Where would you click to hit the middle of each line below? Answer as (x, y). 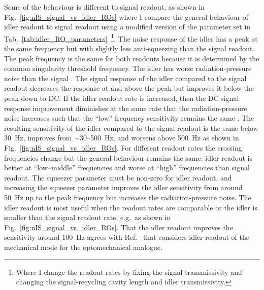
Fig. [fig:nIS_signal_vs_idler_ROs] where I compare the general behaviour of (126, 16)
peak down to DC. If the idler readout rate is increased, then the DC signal (122, 98)
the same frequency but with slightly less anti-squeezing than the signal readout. (129, 48)
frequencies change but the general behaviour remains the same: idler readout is (128, 157)
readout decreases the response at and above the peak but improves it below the (129, 88)
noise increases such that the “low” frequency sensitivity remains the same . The (129, 118)
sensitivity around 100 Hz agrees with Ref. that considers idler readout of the (127, 237)
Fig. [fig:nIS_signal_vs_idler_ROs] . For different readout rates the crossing (123, 147)
